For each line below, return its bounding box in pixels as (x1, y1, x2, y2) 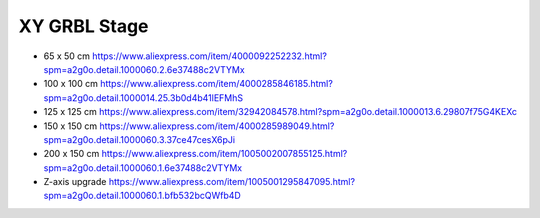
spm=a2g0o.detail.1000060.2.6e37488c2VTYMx (43, 63, 245, 75)
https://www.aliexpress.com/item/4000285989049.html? (99, 120, 335, 132)
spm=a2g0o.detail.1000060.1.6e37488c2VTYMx (43, 161, 243, 174)
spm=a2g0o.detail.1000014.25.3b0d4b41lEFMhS (43, 91, 244, 104)
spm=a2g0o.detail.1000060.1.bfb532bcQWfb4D (43, 190, 242, 202)
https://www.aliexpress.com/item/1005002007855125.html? (101, 148, 348, 160)
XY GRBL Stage (18, 15, 149, 37)
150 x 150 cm (43, 120, 98, 132)
